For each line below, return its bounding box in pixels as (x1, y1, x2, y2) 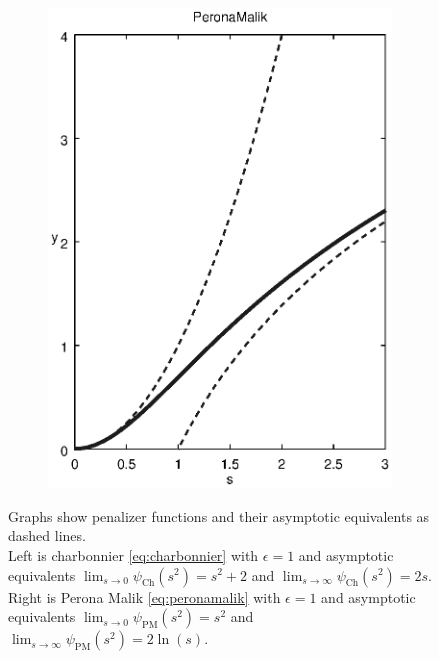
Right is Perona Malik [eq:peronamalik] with (8, 586, 281, 607)
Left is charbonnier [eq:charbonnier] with (8, 544, 259, 565)
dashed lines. (8, 525, 86, 546)
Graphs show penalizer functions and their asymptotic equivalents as (8, 505, 430, 526)
